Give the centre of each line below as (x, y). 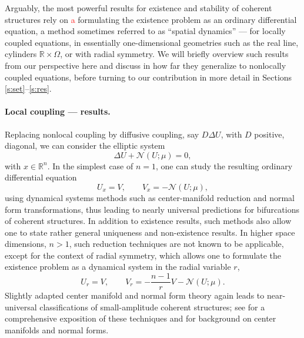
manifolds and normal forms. (57, 329)
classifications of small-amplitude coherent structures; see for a (152, 307)
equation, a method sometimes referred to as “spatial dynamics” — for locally (145, 31)
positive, (269, 134)
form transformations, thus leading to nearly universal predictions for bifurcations (152, 209)
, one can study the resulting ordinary (224, 165)
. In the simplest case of (90, 165)
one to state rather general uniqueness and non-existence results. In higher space (150, 232)
